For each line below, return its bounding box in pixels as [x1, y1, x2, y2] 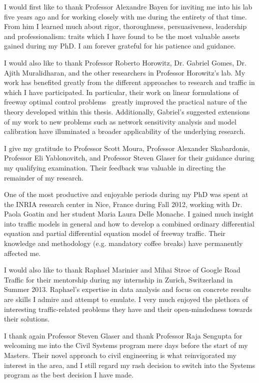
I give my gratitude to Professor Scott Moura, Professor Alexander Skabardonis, [4, 142, 250, 153]
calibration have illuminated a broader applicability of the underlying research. [4, 126, 245, 136]
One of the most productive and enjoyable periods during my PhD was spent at [4, 189, 248, 199]
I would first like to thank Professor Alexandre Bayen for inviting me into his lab [4, 1, 252, 11]
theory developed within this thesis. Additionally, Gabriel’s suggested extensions [4, 106, 250, 116]
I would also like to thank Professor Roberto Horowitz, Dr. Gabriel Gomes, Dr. [4, 57, 246, 67]
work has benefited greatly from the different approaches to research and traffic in [4, 77, 255, 87]
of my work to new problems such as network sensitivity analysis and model [4, 116, 236, 126]
